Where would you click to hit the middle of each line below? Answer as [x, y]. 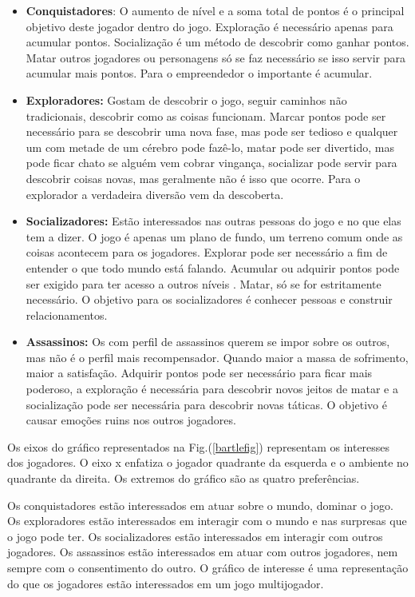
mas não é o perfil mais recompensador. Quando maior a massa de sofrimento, [217, 357]
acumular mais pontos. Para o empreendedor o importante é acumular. [199, 73]
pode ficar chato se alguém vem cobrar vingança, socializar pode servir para [211, 163]
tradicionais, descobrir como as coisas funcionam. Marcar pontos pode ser [206, 115]
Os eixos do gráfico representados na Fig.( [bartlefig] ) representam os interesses [199, 446]
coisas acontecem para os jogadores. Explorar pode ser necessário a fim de [207, 252]
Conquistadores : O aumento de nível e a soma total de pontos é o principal [215, 10]
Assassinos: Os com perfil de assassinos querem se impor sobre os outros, [208, 342]
